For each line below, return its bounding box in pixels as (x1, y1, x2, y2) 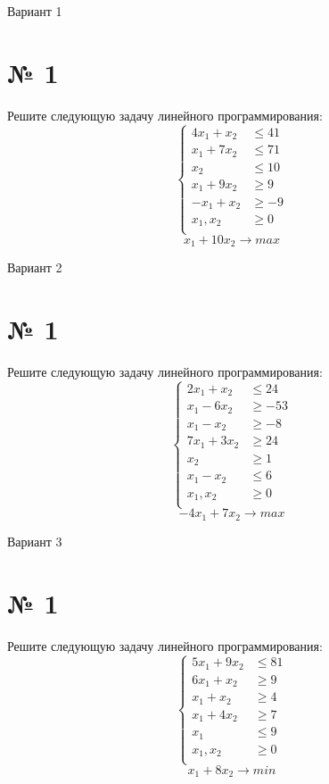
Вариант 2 (7, 258, 62, 277)
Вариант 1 (7, 2, 62, 20)
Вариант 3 (7, 531, 62, 550)
